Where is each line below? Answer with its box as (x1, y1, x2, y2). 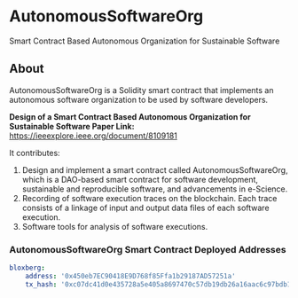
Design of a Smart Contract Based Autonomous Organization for (9, 111, 251, 122)
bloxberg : (9, 263, 46, 272)
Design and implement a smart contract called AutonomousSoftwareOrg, (21, 164, 288, 175)
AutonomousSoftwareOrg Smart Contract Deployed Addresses (9, 243, 286, 255)
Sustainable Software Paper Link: (9, 121, 135, 131)
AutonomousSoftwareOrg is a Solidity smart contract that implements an (9, 84, 274, 95)
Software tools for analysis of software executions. (21, 221, 208, 231)
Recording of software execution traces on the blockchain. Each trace (21, 192, 278, 203)
